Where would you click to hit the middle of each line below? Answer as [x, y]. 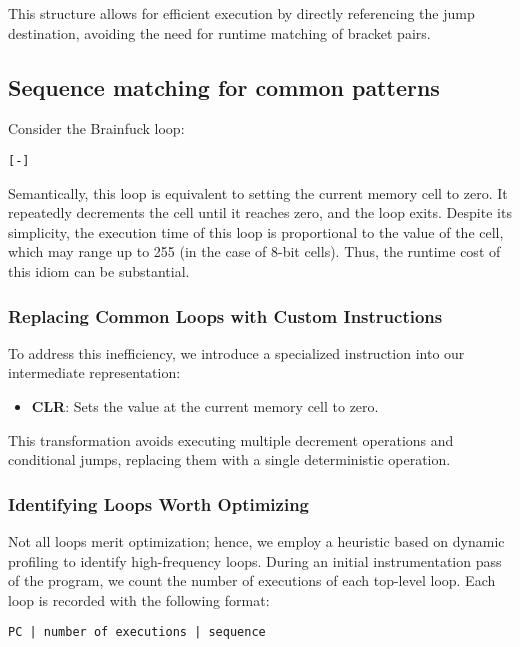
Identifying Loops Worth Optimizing [159, 503]
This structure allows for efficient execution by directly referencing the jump [241, 13]
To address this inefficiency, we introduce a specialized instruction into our [236, 352]
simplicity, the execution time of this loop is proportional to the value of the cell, [256, 231]
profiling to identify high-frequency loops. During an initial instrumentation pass [255, 560]
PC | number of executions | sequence [137, 632]
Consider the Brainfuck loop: [96, 128]
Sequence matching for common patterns [224, 86]
